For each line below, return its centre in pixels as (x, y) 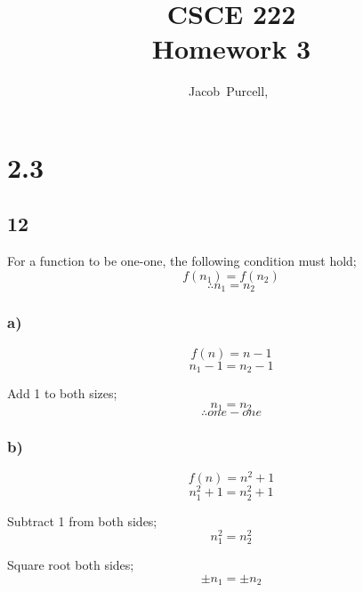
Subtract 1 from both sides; (82, 520)
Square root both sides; (71, 565)
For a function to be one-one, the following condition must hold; (182, 261)
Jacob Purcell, (228, 91)
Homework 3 (231, 48)
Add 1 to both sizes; (62, 393)
